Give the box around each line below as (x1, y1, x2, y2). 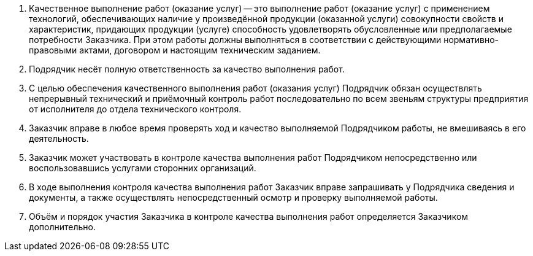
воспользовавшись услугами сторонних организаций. (29, 163, 256, 173)
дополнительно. (29, 222, 96, 232)
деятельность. (29, 133, 89, 144)
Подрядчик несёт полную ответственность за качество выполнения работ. (29, 64, 345, 74)
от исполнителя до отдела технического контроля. (29, 104, 242, 114)
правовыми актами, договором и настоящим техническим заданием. (29, 45, 321, 55)
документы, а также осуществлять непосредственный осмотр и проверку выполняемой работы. (29, 192, 438, 203)
